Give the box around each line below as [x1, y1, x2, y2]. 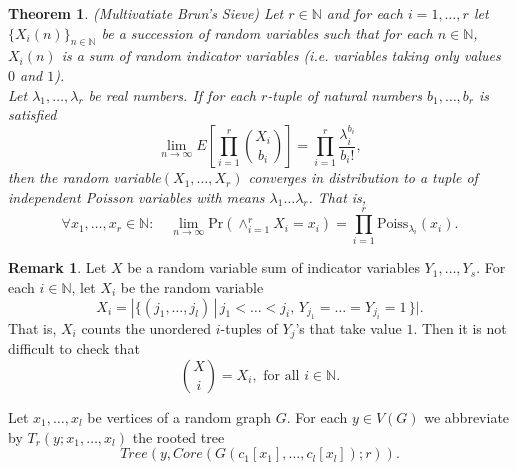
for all [263, 369, 300, 384]
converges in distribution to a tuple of [248, 167, 478, 188]
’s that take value [295, 317, 402, 338]
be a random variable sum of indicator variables [127, 257, 420, 278]
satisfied [8, 104, 57, 125]
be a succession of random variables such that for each [101, 22, 433, 43]
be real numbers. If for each [88, 84, 256, 105]
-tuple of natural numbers [267, 84, 422, 105]
